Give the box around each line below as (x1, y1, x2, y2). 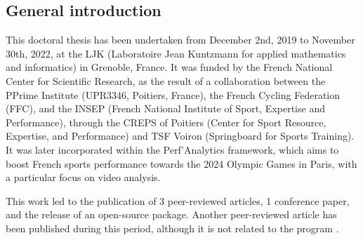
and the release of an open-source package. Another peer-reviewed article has (6, 207, 337, 222)
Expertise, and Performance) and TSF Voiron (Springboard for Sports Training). (6, 128, 355, 143)
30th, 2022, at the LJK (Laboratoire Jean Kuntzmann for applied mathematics (6, 46, 346, 60)
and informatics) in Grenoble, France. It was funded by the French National (6, 60, 333, 74)
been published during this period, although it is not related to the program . (6, 220, 339, 235)
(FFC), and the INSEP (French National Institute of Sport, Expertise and (6, 101, 325, 116)
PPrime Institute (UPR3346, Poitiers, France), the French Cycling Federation (6, 87, 340, 102)
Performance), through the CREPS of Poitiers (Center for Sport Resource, (6, 114, 326, 129)
